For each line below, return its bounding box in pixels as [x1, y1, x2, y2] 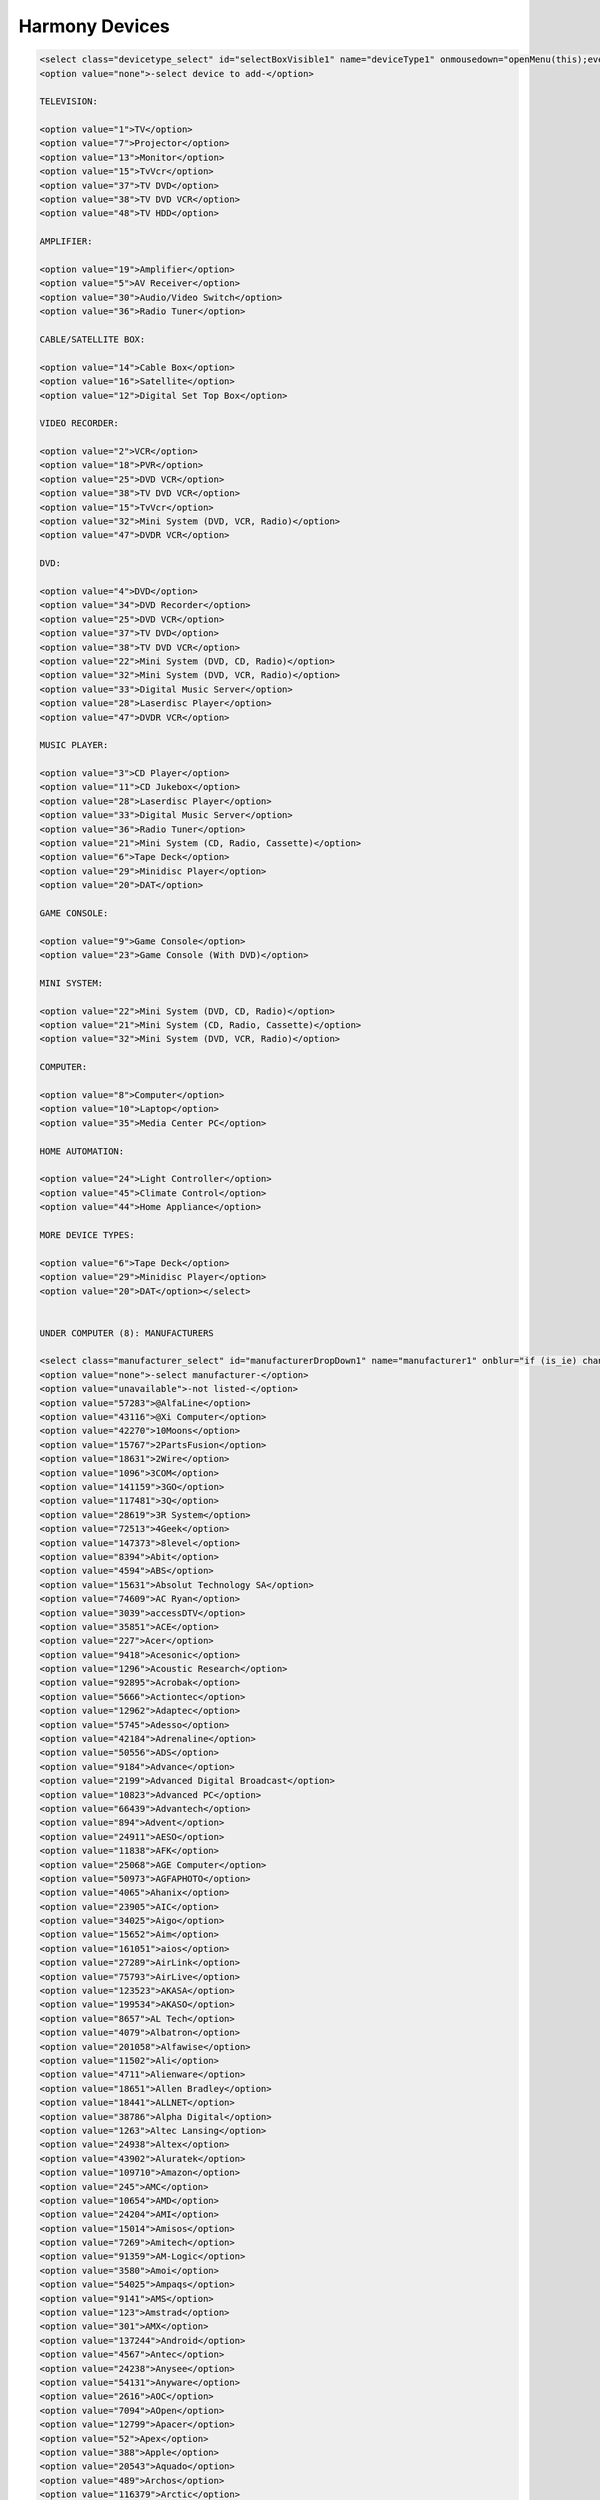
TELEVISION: [39, 96, 99, 107]
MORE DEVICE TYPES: [39, 1229, 135, 1240]
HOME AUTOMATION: [39, 1145, 125, 1157]
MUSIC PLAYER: [39, 740, 109, 751]
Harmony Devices [18, 15, 170, 37]
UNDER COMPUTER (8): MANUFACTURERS [39, 1327, 214, 1339]
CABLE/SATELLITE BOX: [39, 333, 146, 345]
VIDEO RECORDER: [39, 418, 120, 429]
